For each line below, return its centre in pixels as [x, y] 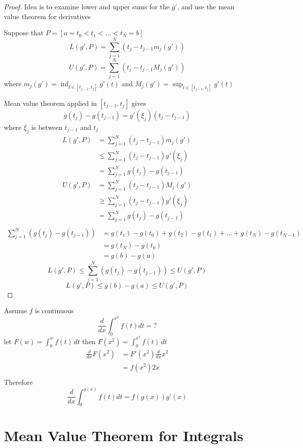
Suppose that [24, 33]
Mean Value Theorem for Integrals [124, 435]
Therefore [18, 382]
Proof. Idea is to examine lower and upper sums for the [87, 6]
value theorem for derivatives [47, 16]
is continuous [54, 311]
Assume [16, 311]
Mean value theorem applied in [50, 103]
